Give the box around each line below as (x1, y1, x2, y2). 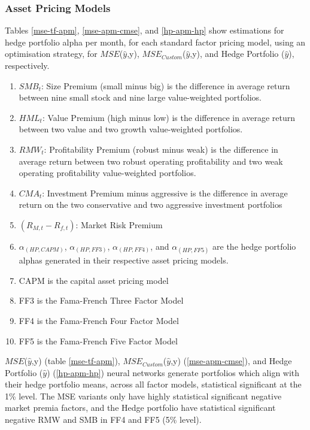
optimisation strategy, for (5, 47, 98, 60)
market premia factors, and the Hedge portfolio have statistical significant (5, 401, 276, 414)
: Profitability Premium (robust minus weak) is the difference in (44, 143, 278, 155)
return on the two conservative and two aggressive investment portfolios (19, 198, 282, 211)
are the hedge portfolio (212, 240, 296, 252)
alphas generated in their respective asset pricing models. (19, 254, 229, 267)
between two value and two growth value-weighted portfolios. (19, 123, 243, 135)
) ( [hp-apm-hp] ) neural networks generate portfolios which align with (47, 366, 300, 378)
